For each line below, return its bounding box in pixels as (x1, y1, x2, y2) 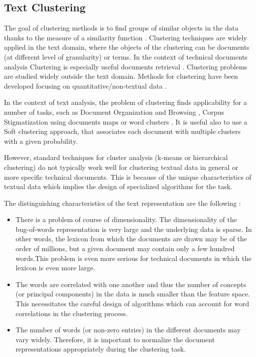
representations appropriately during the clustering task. (15, 344, 186, 354)
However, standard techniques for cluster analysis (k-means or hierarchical (4, 152, 228, 162)
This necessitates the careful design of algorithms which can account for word (15, 298, 250, 309)
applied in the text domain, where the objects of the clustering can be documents (4, 42, 250, 52)
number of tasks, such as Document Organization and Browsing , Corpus (4, 106, 224, 117)
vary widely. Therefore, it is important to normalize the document (15, 334, 215, 344)
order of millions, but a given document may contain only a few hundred (15, 243, 235, 254)
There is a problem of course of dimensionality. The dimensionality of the (15, 214, 237, 225)
